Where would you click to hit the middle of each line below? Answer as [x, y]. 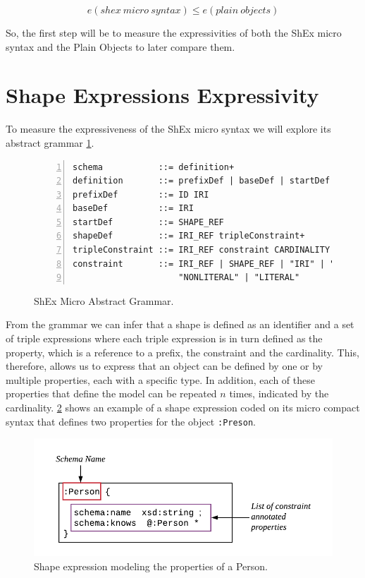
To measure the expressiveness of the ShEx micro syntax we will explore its [168, 129]
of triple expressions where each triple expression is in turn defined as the [164, 338]
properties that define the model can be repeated [111, 393]
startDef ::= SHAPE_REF [148, 222]
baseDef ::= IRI [133, 209]
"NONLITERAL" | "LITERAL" [239, 278]
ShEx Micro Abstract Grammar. [104, 300]
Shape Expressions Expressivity [162, 95]
